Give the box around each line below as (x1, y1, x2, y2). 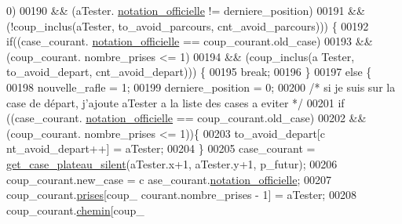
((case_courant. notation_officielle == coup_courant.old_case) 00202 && (6, 110, 367, 126)
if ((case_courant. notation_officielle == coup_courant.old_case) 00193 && (6, 33, 373, 49)
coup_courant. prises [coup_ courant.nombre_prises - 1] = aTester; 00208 (6, 186, 356, 203)
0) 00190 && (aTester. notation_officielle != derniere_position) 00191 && (6, 2, 365, 18)
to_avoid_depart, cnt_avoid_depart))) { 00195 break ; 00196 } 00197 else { (6, 63, 372, 80)
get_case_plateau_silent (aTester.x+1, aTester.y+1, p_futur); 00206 (6, 155, 338, 172)
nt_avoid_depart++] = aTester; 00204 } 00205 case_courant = (6, 140, 316, 157)
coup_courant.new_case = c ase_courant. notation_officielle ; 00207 (6, 171, 332, 187)
